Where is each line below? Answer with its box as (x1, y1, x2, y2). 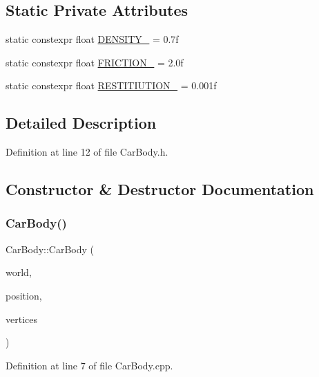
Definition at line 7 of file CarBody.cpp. (6, 358, 173, 372)
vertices (6, 311, 37, 326)
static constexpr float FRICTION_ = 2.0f (6, 55, 184, 69)
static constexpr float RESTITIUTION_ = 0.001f (6, 78, 217, 93)
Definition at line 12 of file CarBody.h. (6, 145, 168, 159)
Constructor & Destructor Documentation (6, 178, 314, 200)
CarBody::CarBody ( (6, 241, 95, 256)
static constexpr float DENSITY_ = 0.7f (6, 32, 179, 46)
